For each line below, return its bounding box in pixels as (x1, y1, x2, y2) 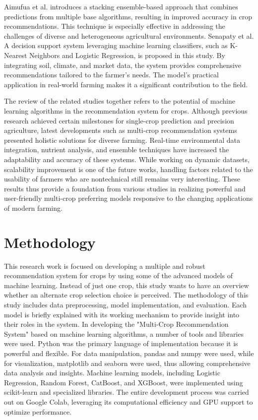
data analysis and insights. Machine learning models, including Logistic (4, 367, 220, 378)
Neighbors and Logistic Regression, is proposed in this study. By (29, 50, 225, 60)
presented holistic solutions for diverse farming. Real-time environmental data (4, 134, 240, 145)
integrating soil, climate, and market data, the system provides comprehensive (4, 60, 242, 70)
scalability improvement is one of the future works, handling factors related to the (4, 164, 253, 174)
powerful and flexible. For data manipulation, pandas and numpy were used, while (4, 348, 254, 358)
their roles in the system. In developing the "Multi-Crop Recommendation (4, 319, 229, 329)
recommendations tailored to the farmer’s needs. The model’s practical (4, 69, 219, 80)
